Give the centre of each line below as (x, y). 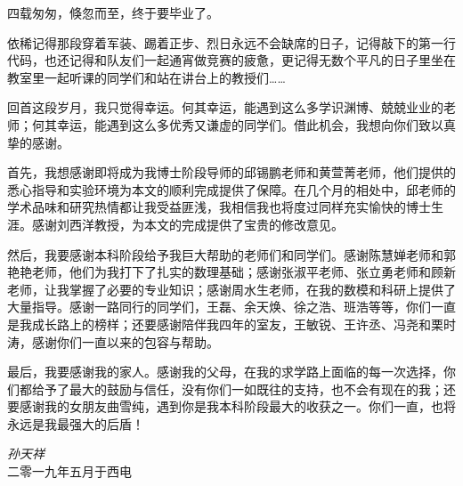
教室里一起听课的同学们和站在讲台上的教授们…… (146, 77)
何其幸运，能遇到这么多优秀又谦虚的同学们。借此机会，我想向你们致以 (237, 124)
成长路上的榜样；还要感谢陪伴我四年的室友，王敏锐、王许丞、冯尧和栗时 (244, 324)
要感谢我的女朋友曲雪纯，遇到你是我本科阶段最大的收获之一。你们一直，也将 (231, 406)
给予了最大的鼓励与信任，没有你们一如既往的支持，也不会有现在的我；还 (244, 389)
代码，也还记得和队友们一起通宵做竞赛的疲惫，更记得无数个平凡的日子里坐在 (231, 60)
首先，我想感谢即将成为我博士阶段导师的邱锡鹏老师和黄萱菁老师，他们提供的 (231, 172)
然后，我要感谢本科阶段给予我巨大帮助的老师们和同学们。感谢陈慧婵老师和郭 (231, 254)
